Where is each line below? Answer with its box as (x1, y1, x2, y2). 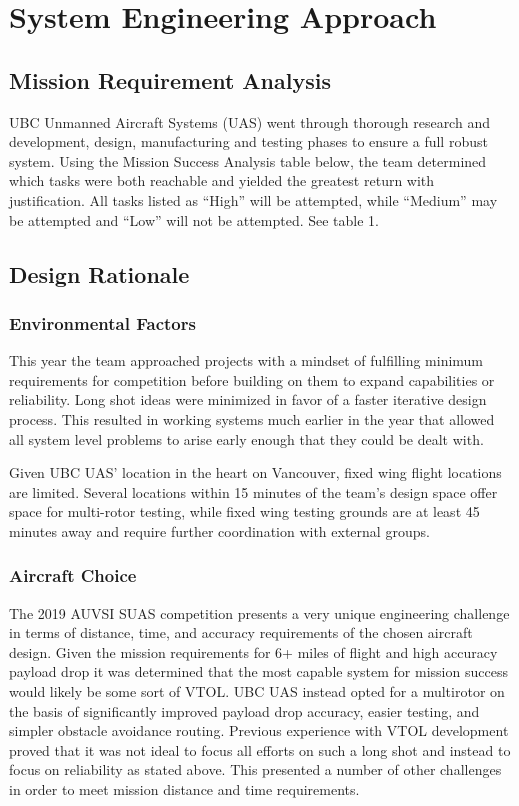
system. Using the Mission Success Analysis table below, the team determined (9, 150, 487, 171)
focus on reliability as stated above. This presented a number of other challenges (9, 759, 502, 780)
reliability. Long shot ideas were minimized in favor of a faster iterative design (9, 389, 487, 410)
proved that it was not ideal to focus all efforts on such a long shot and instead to (9, 739, 511, 760)
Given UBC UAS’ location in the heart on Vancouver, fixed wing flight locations (9, 462, 502, 483)
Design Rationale (9, 258, 190, 289)
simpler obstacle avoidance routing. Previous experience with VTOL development (9, 720, 509, 741)
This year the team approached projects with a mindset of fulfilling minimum (9, 350, 484, 371)
